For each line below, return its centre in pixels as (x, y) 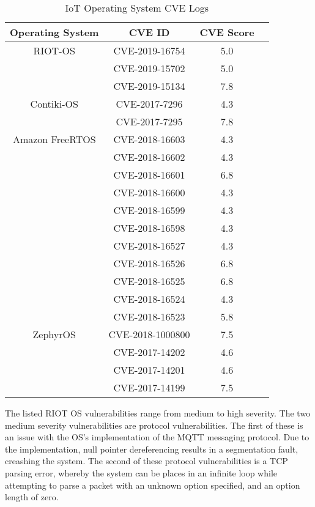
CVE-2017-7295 (149, 121)
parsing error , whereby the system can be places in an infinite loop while (141, 472)
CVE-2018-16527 (149, 246)
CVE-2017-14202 (149, 352)
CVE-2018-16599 (149, 210)
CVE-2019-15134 (149, 86)
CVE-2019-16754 (149, 50)
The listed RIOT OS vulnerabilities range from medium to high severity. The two (158, 413)
